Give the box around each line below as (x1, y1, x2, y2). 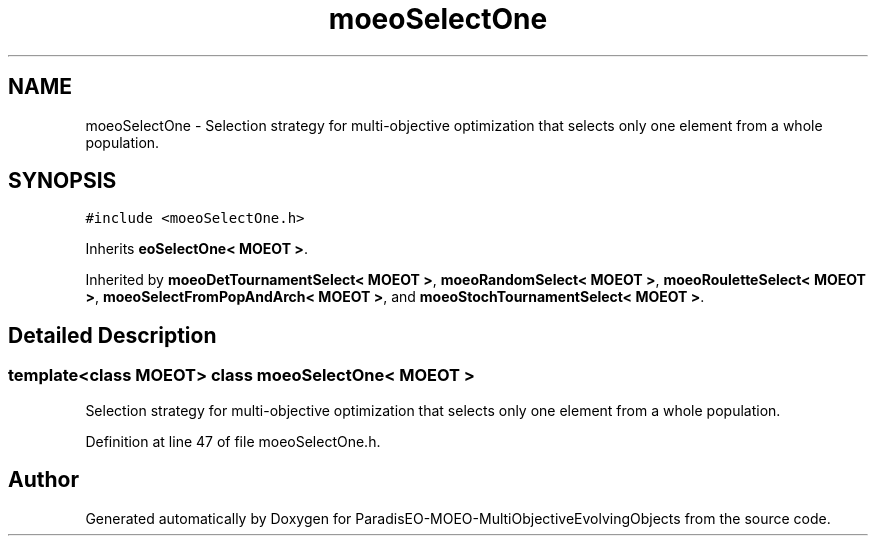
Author (8, 467, 79, 493)
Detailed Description (8, 322, 217, 348)
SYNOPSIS (8, 168, 117, 194)
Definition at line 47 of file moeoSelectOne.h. (85, 432, 381, 450)
